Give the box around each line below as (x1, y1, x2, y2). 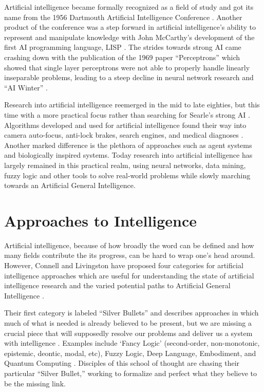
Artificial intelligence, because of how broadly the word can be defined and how (4, 239, 254, 250)
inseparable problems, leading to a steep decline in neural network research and (4, 72, 254, 83)
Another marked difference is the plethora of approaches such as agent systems (4, 139, 252, 150)
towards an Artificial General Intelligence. (4, 180, 136, 191)
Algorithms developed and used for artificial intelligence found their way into (4, 119, 247, 130)
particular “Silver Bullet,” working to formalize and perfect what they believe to (4, 367, 257, 378)
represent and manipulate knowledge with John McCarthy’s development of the (4, 31, 255, 42)
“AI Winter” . (4, 82, 48, 92)
